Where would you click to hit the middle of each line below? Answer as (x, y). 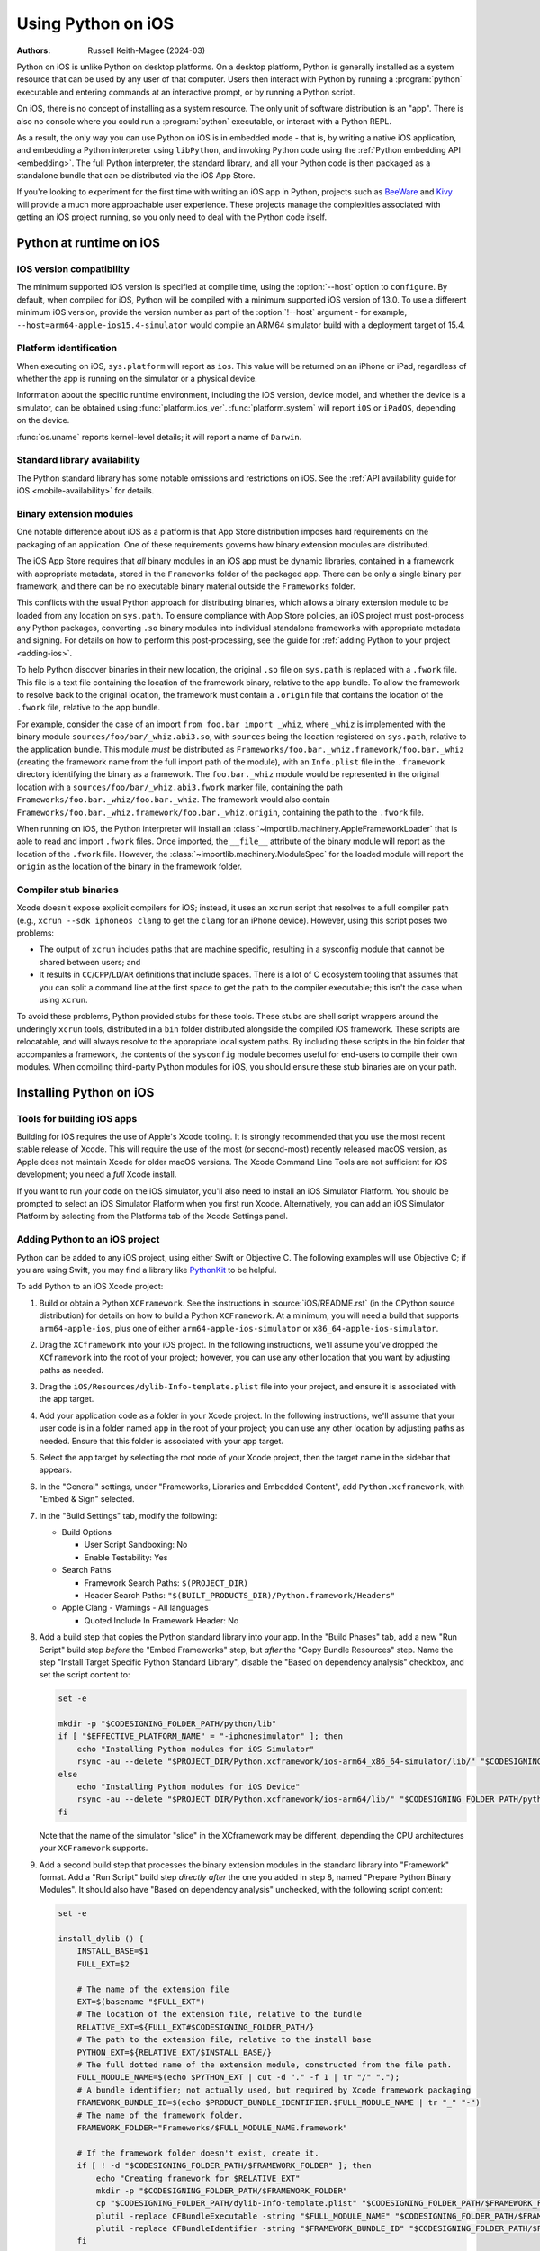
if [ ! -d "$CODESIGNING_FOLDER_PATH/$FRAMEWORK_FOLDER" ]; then (224, 2166)
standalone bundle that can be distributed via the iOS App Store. (136, 176)
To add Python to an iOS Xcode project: (90, 1287)
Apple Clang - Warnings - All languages (135, 1608)
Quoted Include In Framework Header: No (162, 1620)
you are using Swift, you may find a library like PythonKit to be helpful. (147, 1270)
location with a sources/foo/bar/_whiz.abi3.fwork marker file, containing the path (180, 787)
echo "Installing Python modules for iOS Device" (189, 1787)
